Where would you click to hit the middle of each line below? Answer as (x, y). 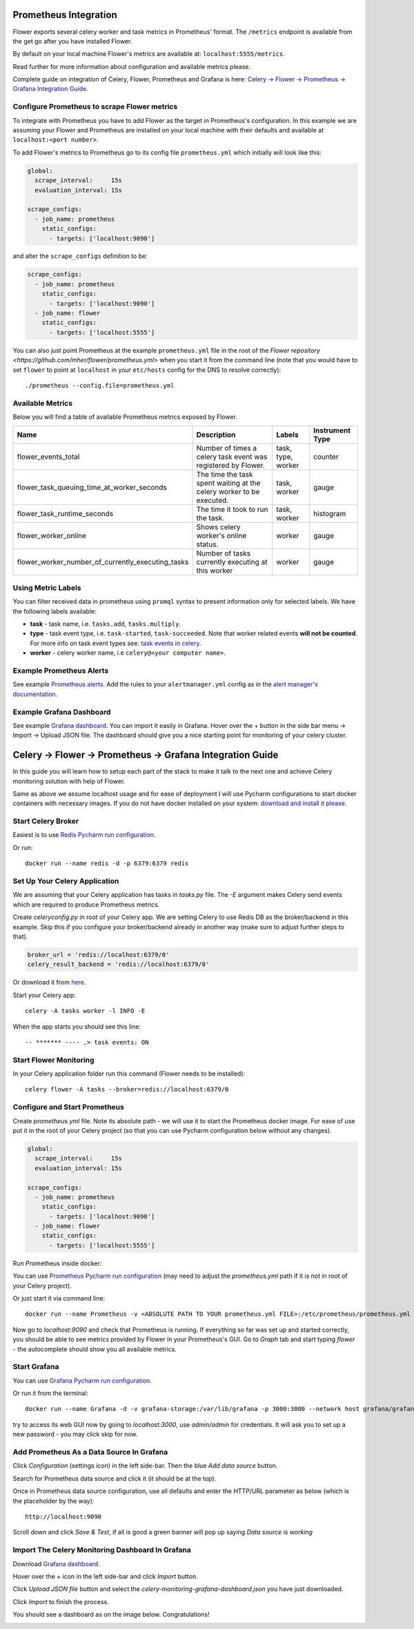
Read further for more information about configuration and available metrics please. (132, 66)
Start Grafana (36, 1367)
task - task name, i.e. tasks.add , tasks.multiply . (106, 624)
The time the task (225, 474)
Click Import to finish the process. (61, 1601)
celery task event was (232, 457)
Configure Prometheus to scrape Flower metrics (95, 107)
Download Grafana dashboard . (56, 1563)
